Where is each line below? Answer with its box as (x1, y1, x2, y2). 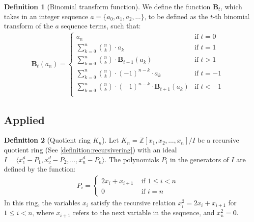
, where (32, 207, 54, 218)
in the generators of (170, 154, 229, 164)
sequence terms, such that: (61, 21, 141, 31)
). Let (102, 135, 119, 145)
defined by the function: (4, 164, 76, 174)
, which (220, 1, 242, 11)
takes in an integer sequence (4, 11, 88, 21)
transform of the (4, 21, 53, 31)
